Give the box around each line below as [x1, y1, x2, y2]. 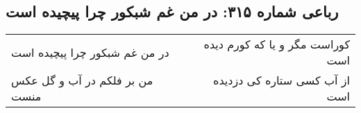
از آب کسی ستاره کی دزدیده [213, 72, 350, 89]
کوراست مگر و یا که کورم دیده [203, 36, 350, 53]
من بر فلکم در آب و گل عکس [11, 72, 153, 89]
